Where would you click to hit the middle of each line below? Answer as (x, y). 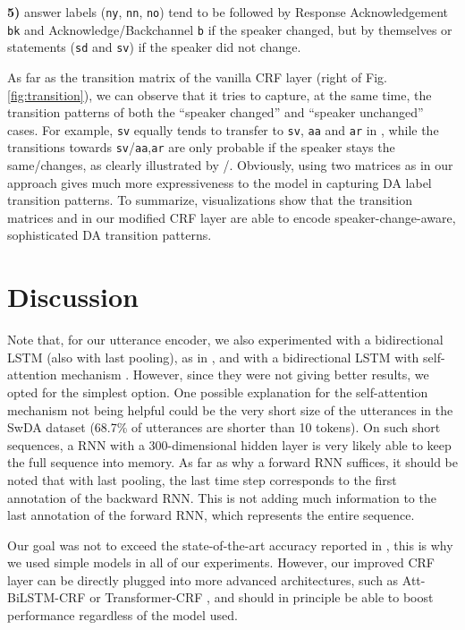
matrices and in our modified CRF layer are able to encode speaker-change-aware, (232, 217)
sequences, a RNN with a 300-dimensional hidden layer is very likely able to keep (229, 444)
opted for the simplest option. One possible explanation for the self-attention (218, 392)
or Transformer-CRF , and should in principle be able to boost (262, 597)
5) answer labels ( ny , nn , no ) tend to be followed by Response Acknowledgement (228, 12)
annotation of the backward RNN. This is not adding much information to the (222, 497)
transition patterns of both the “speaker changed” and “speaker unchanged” (216, 112)
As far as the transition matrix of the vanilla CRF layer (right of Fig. (197, 77)
